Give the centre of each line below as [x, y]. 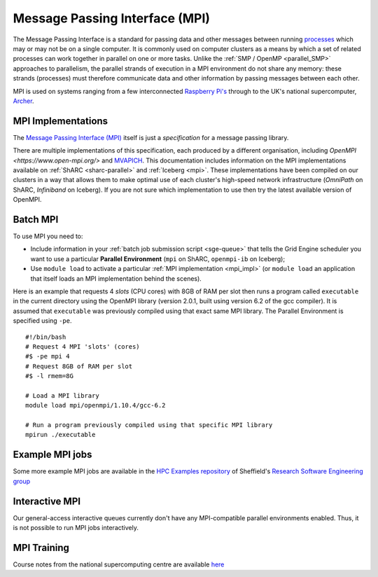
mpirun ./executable [61, 435]
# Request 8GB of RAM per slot [79, 366]
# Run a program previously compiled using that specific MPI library [149, 425]
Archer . [23, 101]
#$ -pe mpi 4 [48, 356]
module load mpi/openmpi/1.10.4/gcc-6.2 [96, 405]
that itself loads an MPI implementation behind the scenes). [116, 278]
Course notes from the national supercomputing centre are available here [119, 564]
